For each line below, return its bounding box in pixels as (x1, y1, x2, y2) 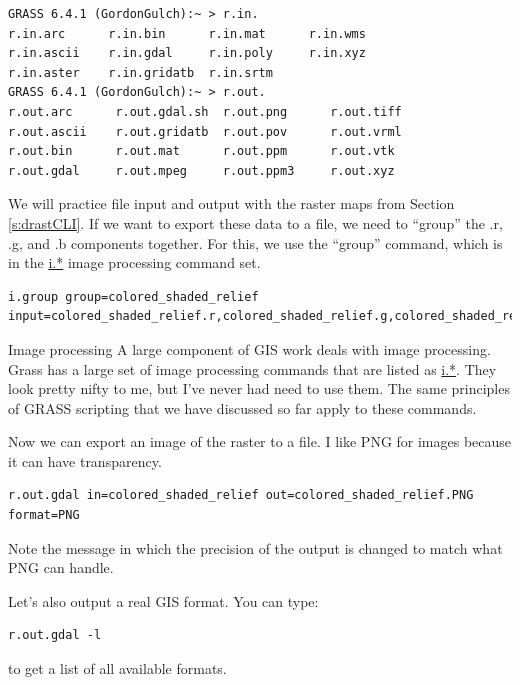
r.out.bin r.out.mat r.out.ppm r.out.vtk (8, 144, 395, 159)
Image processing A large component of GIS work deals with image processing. (8, 338, 491, 359)
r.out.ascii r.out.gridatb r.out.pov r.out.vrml (8, 124, 402, 139)
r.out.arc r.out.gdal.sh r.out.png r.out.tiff (8, 104, 402, 119)
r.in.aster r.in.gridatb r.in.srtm (8, 65, 273, 80)
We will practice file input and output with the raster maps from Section (8, 193, 455, 214)
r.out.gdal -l (8, 628, 102, 643)
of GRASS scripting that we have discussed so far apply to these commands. (8, 397, 477, 418)
